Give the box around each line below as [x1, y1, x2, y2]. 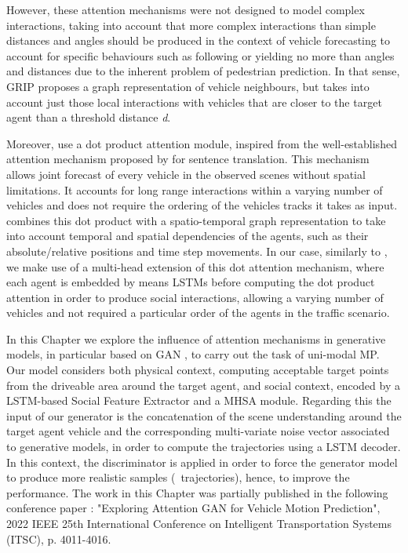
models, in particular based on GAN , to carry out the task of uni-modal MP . [6, 346, 380, 362]
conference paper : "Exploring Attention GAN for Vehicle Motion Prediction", [6, 500, 381, 516]
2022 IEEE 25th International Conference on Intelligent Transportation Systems [6, 515, 392, 531]
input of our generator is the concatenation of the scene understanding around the [6, 407, 402, 424]
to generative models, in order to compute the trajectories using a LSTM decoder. [6, 438, 401, 455]
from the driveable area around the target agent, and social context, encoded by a [6, 377, 400, 393]
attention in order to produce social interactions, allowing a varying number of [6, 289, 384, 305]
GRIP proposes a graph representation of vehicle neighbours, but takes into [6, 78, 370, 94]
